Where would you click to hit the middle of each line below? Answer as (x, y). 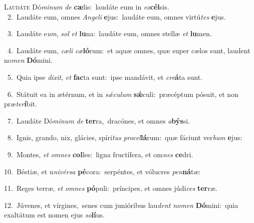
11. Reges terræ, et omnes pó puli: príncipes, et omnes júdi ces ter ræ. (111, 188)
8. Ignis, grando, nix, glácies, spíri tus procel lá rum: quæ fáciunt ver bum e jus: (125, 137)
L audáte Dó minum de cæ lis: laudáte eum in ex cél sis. (87, 7)
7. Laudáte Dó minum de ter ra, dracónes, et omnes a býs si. (99, 120)
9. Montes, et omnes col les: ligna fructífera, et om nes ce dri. (100, 154)
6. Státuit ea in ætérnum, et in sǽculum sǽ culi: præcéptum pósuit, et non (123, 94)
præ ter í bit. (21, 104)
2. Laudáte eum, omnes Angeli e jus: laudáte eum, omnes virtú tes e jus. (116, 16)
